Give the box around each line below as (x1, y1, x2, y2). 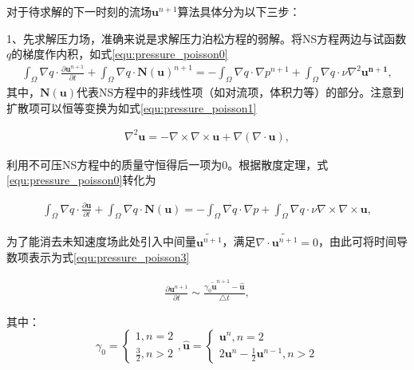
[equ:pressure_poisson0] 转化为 (6, 171, 156, 188)
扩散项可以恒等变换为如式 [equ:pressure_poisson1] (6, 99, 257, 116)
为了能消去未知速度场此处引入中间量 (6, 233, 196, 250)
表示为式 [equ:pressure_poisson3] (28, 249, 190, 266)
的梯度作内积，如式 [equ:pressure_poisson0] (11, 45, 228, 62)
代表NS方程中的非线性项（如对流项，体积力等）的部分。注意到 (77, 84, 404, 100)
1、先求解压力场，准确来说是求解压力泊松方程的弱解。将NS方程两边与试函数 (6, 30, 407, 46)
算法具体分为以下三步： (177, 3, 301, 19)
